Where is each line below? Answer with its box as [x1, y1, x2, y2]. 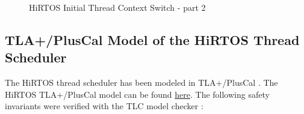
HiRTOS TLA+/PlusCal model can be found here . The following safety [5, 88, 270, 100]
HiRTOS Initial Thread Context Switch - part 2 [29, 1, 206, 13]
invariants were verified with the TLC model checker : [5, 100, 203, 112]
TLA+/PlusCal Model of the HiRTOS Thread [5, 30, 300, 49]
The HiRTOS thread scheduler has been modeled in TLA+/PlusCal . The [5, 76, 278, 89]
